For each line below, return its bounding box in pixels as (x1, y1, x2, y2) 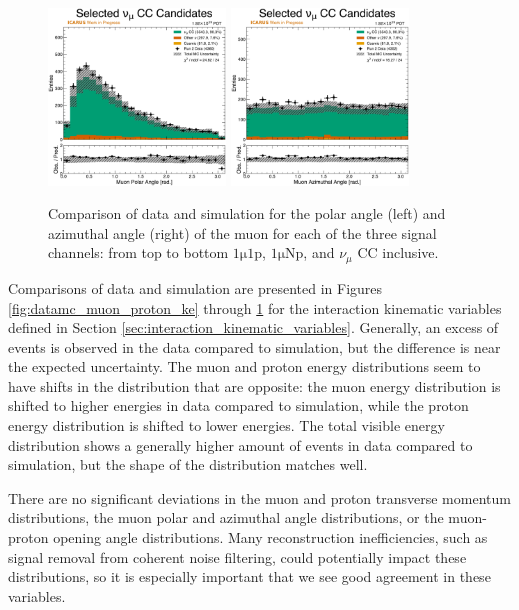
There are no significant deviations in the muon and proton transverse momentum (8, 487, 511, 508)
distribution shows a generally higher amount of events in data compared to (8, 434, 473, 455)
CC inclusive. (357, 242, 439, 263)
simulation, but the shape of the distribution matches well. (8, 454, 368, 475)
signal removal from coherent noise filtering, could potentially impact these (8, 546, 467, 567)
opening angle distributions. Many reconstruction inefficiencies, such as (53, 527, 488, 548)
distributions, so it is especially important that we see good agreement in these (8, 566, 491, 587)
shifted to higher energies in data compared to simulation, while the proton (8, 395, 469, 416)
